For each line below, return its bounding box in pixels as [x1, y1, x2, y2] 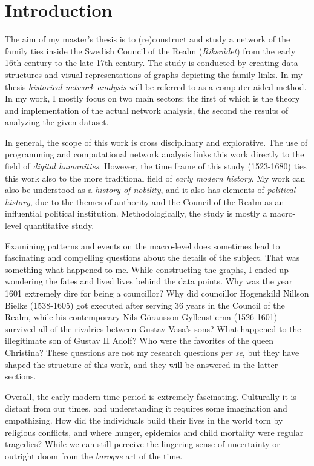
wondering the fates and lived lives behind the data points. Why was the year [5, 275, 293, 287]
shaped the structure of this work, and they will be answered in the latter [5, 358, 278, 370]
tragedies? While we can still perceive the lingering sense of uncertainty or [5, 438, 280, 450]
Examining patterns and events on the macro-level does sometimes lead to [5, 239, 280, 252]
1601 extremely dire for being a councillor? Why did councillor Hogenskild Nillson [5, 287, 309, 299]
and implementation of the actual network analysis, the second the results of [5, 103, 289, 116]
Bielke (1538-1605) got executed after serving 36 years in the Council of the [5, 298, 285, 311]
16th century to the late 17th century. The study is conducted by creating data [5, 56, 298, 69]
